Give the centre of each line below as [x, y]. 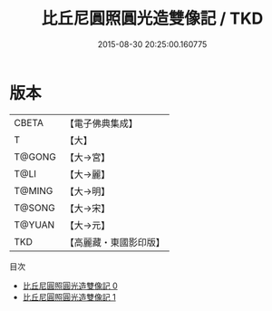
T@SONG [35, 208]
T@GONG [35, 157]
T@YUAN [34, 225]
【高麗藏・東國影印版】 [115, 242]
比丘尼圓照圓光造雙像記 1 [69, 296]
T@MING [34, 190]
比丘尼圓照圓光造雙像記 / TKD [152, 19]
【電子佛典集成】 [101, 123]
